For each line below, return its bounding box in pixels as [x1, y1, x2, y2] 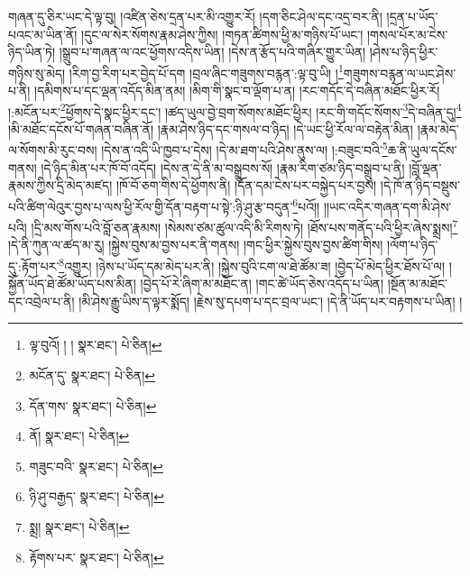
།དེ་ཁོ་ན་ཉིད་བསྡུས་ [380, 176, 460, 195]
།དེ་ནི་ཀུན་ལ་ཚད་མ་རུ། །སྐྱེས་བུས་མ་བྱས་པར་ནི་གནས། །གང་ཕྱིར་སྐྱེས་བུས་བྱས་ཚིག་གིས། [8, 235, 383, 254]
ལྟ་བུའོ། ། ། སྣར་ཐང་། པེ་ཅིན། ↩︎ [29, 335, 162, 354]
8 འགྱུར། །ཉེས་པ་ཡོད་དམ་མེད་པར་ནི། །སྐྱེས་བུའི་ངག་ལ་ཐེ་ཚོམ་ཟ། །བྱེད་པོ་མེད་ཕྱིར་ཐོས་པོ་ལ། [59, 254, 446, 275]
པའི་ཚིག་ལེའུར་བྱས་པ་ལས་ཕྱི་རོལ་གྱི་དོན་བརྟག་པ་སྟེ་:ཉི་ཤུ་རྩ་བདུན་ [8, 197, 293, 215]
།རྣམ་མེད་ [417, 119, 459, 138]
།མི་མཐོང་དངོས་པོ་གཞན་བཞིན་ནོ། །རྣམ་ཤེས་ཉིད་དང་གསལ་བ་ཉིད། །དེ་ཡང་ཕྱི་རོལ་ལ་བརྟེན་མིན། [8, 119, 413, 138]
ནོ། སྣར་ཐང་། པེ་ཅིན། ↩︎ [29, 426, 130, 445]
